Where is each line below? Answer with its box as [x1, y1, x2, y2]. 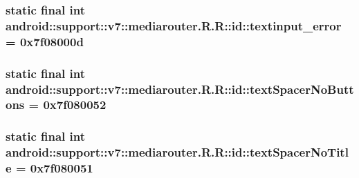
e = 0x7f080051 [6, 159, 93, 177]
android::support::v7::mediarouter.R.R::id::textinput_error [6, 17, 342, 34]
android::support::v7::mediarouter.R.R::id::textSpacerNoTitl [6, 144, 349, 161]
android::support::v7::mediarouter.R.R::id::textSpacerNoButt [6, 80, 354, 97]
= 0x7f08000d [6, 32, 84, 50]
